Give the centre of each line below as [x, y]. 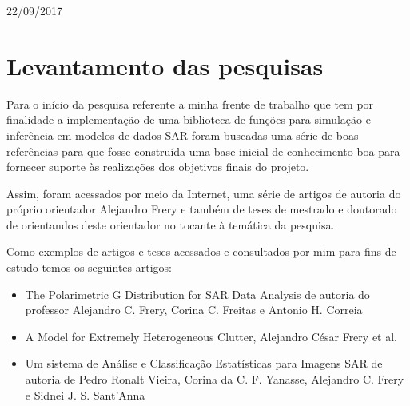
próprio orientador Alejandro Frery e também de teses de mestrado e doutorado [202, 209]
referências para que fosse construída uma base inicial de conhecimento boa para [203, 151]
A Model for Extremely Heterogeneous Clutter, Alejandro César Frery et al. [211, 336]
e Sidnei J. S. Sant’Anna [85, 394]
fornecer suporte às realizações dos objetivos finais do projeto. [158, 167]
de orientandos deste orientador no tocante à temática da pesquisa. [171, 224]
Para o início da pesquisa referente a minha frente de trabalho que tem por [190, 103]
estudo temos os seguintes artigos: [89, 267]
